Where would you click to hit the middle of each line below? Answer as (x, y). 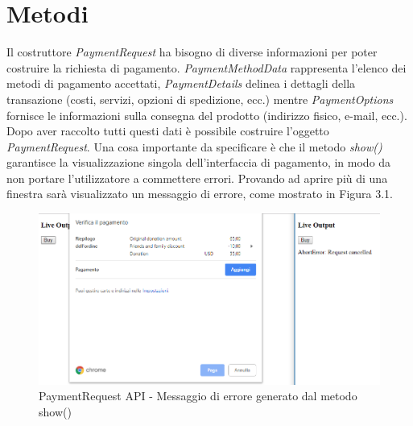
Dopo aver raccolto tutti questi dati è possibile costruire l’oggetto (168, 131)
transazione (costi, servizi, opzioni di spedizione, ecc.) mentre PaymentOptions (200, 99)
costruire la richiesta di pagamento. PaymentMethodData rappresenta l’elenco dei (206, 67)
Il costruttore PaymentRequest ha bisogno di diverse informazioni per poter (192, 52)
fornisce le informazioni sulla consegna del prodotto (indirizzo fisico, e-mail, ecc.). (207, 115)
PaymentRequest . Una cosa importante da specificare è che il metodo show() (194, 146)
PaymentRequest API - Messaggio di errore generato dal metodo (198, 396)
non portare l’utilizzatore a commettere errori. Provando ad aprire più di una (197, 178)
